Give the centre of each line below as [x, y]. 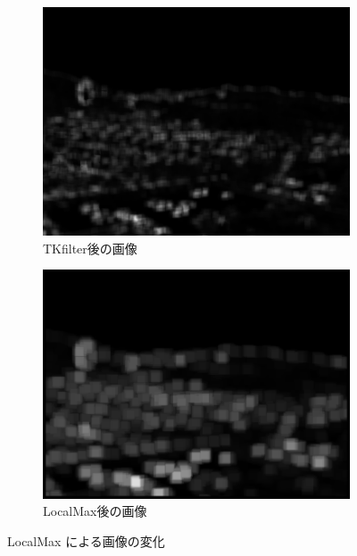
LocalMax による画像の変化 [86, 540]
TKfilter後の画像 [90, 248]
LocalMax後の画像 [95, 511]
